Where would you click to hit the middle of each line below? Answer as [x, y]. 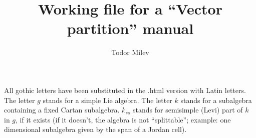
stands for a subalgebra [216, 100]
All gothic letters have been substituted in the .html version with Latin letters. [125, 90]
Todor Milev [130, 52]
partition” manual [130, 28]
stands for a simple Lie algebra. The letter [107, 100]
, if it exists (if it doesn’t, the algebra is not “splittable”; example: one [123, 119]
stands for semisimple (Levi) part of [188, 110]
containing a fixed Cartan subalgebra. [62, 110]
